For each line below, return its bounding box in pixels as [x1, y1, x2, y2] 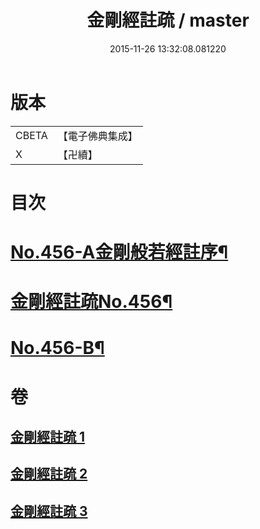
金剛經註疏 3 [10, 502, 88, 520]
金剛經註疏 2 [10, 466, 88, 483]
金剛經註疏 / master [86, 9, 250, 32]
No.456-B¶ [10, 337, 105, 360]
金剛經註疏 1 [10, 429, 86, 446]
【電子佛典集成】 [57, 129, 138, 143]
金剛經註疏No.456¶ [10, 291, 173, 313]
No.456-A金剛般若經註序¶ [10, 241, 229, 264]
